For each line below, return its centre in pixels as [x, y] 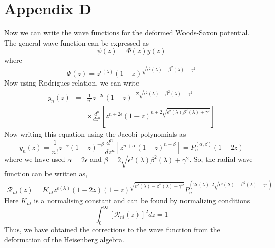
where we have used [35, 159]
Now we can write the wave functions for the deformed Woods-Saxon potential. [127, 33]
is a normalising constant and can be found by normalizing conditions [142, 201]
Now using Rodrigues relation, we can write [72, 82]
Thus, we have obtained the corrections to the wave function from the [112, 230]
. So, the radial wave [221, 159]
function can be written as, [46, 173]
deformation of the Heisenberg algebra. [64, 239]
